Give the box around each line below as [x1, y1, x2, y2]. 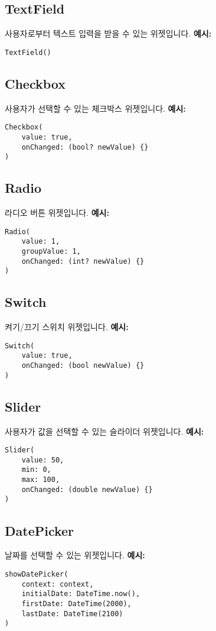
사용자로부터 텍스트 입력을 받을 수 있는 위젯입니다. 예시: [5, 27, 212, 40]
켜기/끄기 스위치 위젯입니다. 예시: [5, 321, 129, 333]
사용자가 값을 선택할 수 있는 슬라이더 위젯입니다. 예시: [5, 425, 204, 437]
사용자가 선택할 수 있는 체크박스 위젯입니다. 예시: [5, 102, 186, 114]
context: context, [21, 580, 94, 588]
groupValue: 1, [21, 247, 81, 255]
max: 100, [21, 475, 60, 484]
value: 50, [21, 455, 64, 464]
